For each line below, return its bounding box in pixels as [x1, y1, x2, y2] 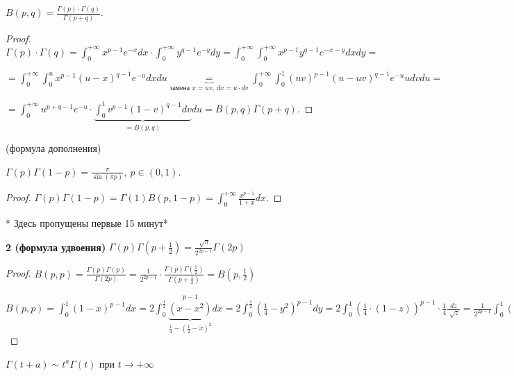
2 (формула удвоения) [6, 239, 106, 254]
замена [169, 84, 190, 92]
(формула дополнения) [6, 141, 101, 155]
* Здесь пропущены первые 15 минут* [6, 215, 169, 230]
